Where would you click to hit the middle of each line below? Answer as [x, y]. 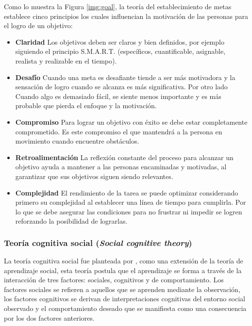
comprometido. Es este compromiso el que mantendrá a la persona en [119, 131]
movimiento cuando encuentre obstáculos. [77, 141]
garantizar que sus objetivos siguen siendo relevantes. [94, 176]
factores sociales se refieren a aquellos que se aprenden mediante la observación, [122, 289]
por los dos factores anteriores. [49, 318]
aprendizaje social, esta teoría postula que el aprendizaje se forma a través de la [123, 270]
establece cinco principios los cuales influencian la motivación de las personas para [126, 16]
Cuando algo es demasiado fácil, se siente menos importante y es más [118, 96]
